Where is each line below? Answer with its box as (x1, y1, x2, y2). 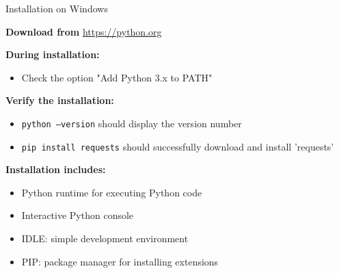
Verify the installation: (5, 93, 114, 107)
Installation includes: (5, 162, 106, 177)
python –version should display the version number (21, 116, 242, 130)
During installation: (5, 47, 100, 62)
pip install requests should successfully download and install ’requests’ (21, 139, 334, 153)
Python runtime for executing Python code (21, 185, 202, 199)
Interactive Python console (21, 208, 134, 222)
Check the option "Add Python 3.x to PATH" (21, 70, 213, 84)
